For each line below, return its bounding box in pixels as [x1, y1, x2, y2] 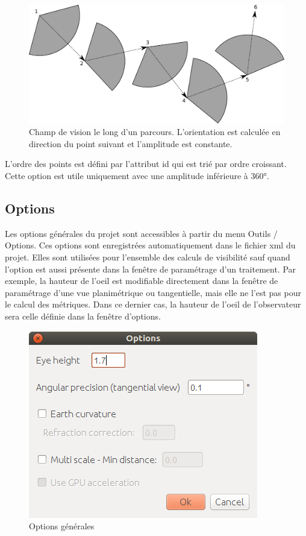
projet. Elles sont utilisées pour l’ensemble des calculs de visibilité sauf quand [5, 251, 290, 263]
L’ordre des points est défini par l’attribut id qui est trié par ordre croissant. [5, 157, 287, 170]
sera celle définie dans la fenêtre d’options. [5, 310, 161, 322]
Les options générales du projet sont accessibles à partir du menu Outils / [5, 227, 278, 239]
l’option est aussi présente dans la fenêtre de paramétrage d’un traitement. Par [5, 262, 296, 275]
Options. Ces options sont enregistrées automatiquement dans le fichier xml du [5, 239, 296, 251]
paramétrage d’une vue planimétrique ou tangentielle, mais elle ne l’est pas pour [5, 286, 301, 298]
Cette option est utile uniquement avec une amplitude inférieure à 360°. [5, 169, 269, 182]
